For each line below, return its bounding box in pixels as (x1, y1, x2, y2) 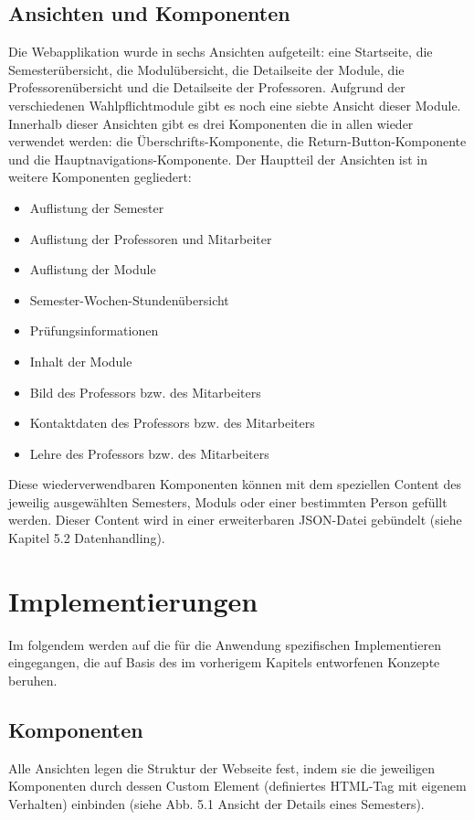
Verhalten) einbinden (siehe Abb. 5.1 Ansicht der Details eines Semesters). (8, 793, 425, 813)
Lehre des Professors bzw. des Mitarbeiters (29, 443, 269, 463)
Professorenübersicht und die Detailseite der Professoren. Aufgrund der (8, 78, 406, 97)
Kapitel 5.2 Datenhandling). (8, 528, 165, 548)
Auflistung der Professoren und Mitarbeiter (29, 229, 272, 248)
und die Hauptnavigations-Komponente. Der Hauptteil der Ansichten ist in (8, 149, 428, 168)
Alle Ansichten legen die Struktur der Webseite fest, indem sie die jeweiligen (8, 758, 436, 777)
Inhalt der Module (29, 351, 132, 370)
